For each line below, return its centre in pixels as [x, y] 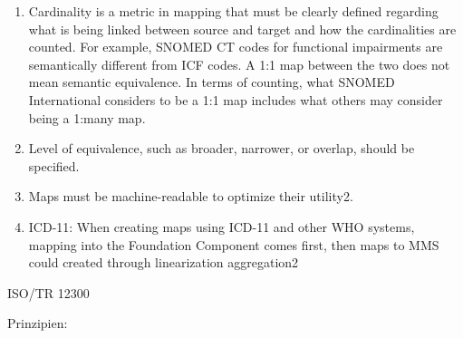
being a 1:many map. [87, 117]
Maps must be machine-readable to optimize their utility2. [191, 196]
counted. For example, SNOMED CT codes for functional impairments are [236, 47]
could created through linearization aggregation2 [164, 262]
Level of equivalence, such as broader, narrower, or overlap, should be [222, 148]
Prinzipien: [38, 323]
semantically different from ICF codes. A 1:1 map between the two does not [239, 64]
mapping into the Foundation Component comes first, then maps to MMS [234, 244]
